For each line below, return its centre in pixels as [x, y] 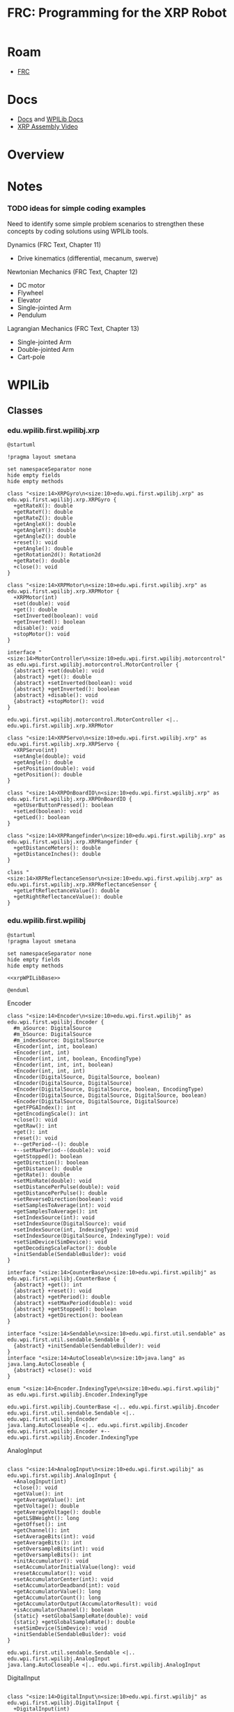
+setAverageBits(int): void [54, 1536]
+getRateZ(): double [43, 518]
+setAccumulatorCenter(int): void [63, 1579]
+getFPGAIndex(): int [45, 1107]
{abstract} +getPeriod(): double [62, 1297]
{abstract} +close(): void [53, 1370]
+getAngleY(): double [45, 531]
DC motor [31, 285]
